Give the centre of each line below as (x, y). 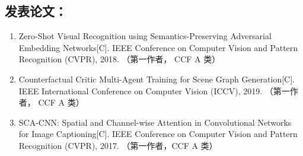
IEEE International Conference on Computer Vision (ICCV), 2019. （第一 (154, 90)
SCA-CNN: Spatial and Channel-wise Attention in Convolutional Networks (155, 122)
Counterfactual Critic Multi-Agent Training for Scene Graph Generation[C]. (157, 79)
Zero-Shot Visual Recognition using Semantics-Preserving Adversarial (145, 36)
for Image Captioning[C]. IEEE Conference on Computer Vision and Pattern (158, 134)
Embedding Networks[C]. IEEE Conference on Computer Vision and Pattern (158, 47)
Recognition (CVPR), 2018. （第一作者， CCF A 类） (119, 59)
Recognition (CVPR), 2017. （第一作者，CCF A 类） (118, 145)
